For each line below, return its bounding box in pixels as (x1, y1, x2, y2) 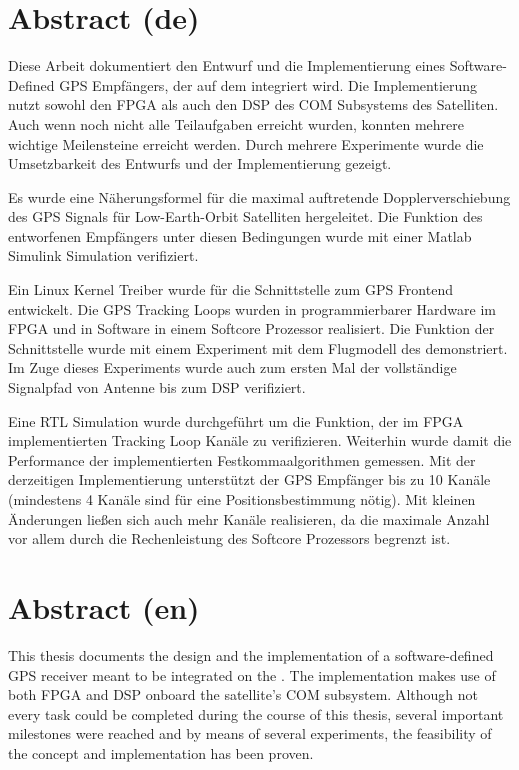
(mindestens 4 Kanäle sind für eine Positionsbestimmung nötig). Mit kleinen (8, 489, 476, 509)
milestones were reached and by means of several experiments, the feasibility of (8, 723, 492, 744)
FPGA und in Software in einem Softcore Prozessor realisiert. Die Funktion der (8, 318, 495, 339)
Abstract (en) (8, 586, 200, 627)
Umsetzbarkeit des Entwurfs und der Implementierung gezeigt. (8, 153, 392, 174)
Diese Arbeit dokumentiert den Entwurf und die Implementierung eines (8, 55, 446, 76)
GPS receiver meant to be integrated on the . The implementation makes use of (8, 664, 496, 685)
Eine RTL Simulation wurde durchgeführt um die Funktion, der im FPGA (8, 410, 464, 431)
